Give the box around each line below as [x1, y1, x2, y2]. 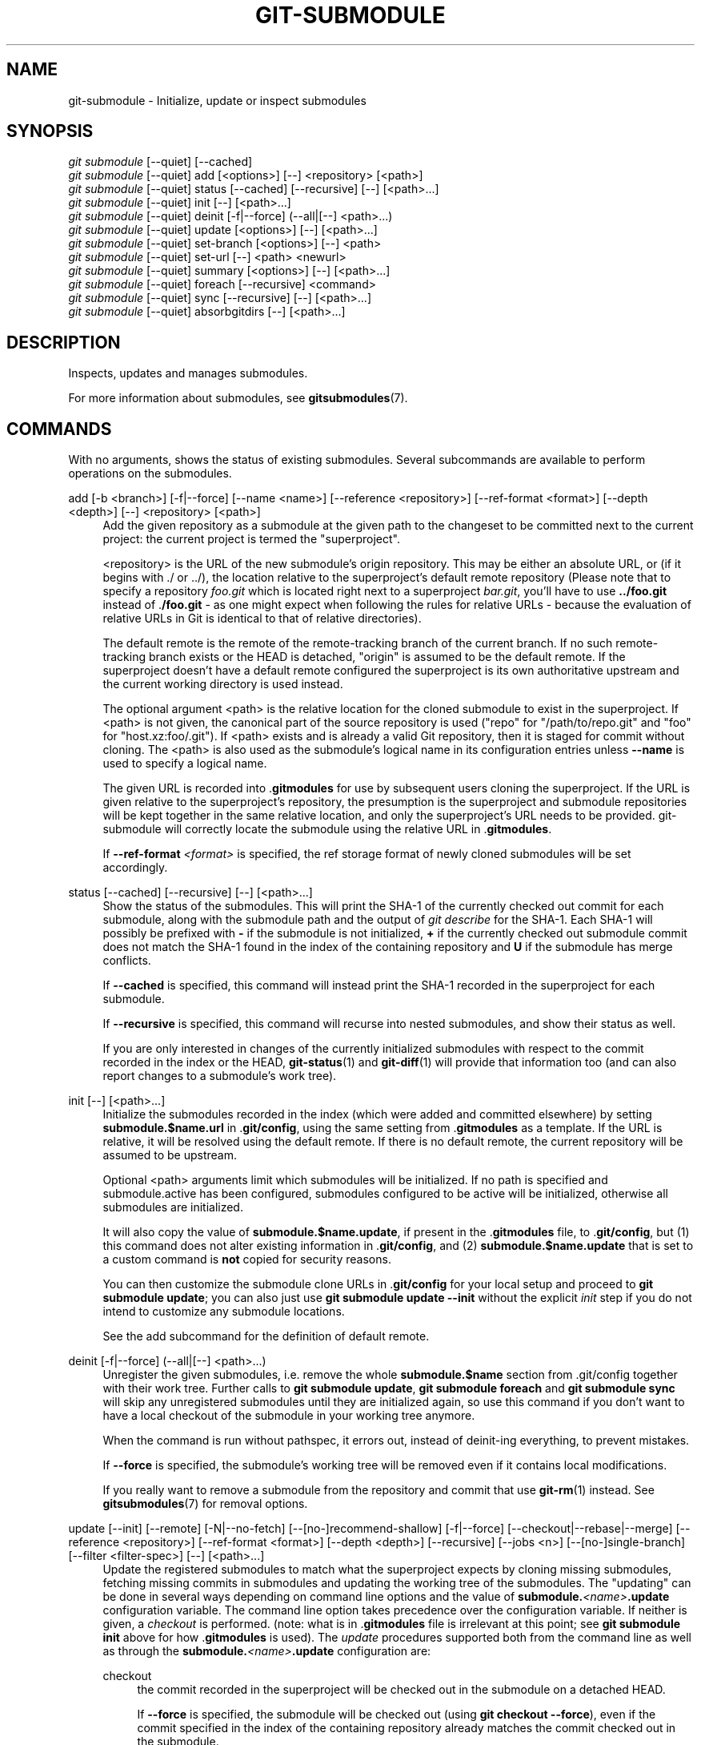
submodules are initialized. [102, 1200, 243, 1215]
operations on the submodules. [68, 466, 232, 481]
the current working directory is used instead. [102, 677, 343, 691]
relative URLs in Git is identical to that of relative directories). [102, 611, 422, 626]
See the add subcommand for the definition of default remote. [102, 1329, 430, 1344]
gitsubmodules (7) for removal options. [102, 1497, 308, 1511]
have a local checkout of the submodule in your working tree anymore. [102, 1408, 475, 1423]
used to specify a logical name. [102, 756, 267, 771]
